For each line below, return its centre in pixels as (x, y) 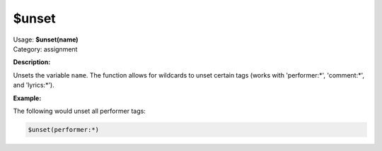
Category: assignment (45, 49)
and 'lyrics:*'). (34, 85)
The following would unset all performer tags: (80, 111)
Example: (27, 98)
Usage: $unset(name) (46, 40)
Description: (32, 62)
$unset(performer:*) (63, 129)
